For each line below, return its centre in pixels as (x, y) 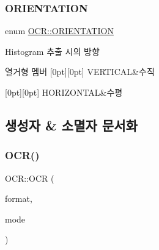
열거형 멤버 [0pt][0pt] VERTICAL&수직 (80, 72)
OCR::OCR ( (30, 178)
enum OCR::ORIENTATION (59, 31)
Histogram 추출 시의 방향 (52, 51)
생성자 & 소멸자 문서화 (71, 125)
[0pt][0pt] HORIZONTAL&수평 (64, 92)
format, (19, 198)
